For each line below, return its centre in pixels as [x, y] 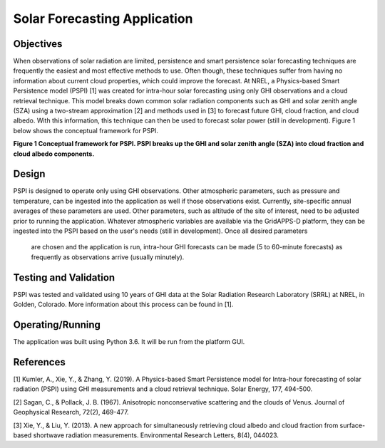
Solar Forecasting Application [103, 19]
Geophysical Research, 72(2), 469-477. [71, 412]
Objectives [38, 44]
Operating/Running [57, 324]
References [39, 362]
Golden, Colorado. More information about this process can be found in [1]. [123, 304]
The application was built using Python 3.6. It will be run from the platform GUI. [129, 342]
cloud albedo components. [54, 154]
